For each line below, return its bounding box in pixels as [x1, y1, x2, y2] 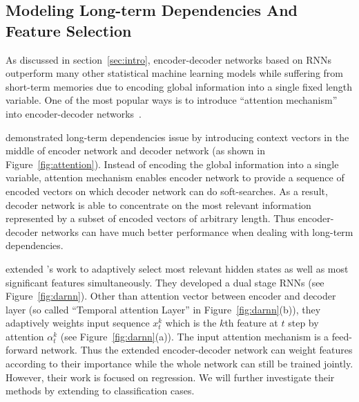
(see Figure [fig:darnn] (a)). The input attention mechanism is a [60, 329, 329, 343]
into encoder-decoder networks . [6, 106, 142, 120]
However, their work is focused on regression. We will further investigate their [6, 369, 335, 384]
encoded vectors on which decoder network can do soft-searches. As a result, [6, 183, 328, 198]
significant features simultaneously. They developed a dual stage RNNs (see [6, 275, 324, 289]
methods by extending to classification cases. [6, 383, 195, 398]
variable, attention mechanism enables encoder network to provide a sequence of [6, 170, 345, 185]
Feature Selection [6, 19, 132, 41]
